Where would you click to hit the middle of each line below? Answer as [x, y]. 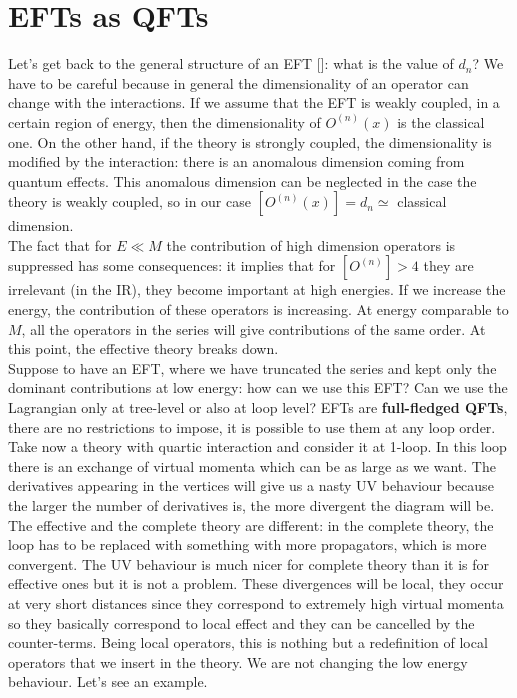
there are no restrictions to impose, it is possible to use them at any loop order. [252, 426]
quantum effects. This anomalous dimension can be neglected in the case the [242, 180]
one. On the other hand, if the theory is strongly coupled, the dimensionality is [250, 141]
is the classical [441, 121]
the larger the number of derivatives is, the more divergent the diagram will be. [251, 505]
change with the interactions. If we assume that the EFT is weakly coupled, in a [254, 102]
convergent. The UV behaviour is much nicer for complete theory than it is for [249, 563]
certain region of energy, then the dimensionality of [164, 121]
